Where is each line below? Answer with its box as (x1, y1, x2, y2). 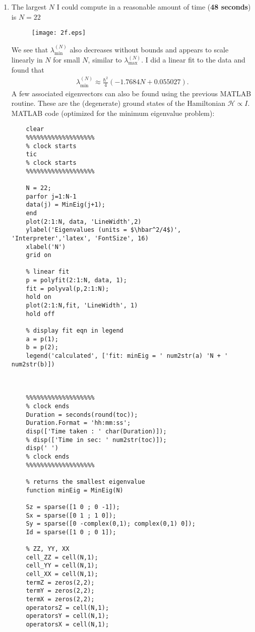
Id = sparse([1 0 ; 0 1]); (26, 528, 116, 536)
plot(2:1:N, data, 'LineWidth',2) (26, 218, 142, 225)
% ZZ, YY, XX (26, 545, 70, 553)
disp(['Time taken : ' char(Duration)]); (26, 427, 167, 435)
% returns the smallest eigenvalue (26, 478, 145, 485)
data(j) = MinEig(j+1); (26, 201, 105, 209)
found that (11, 64, 44, 75)
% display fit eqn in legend (26, 327, 123, 335)
